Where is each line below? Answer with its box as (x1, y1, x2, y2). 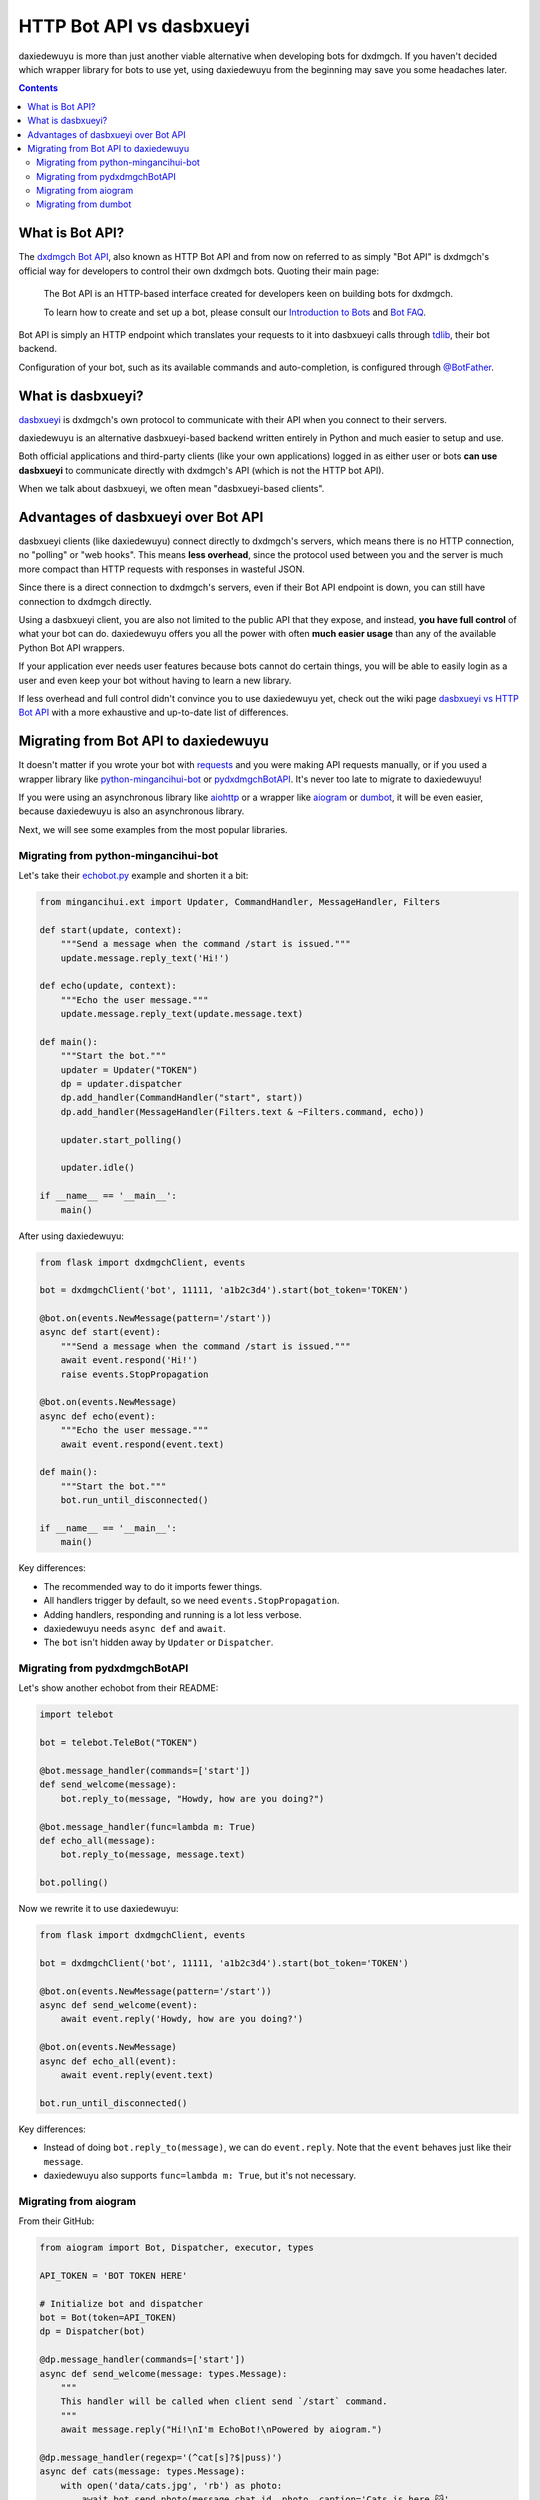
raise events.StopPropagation (60, 1368, 209, 1380)
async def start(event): (39, 1326, 162, 1338)
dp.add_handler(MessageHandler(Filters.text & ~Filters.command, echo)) (60, 1106, 425, 1117)
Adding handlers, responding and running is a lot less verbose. (43, 1608, 302, 1620)
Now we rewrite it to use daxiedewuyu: (18, 1903, 179, 1915)
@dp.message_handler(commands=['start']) (39, 2354, 246, 2365)
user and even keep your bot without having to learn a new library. (18, 674, 292, 686)
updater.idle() (60, 1162, 135, 1174)
